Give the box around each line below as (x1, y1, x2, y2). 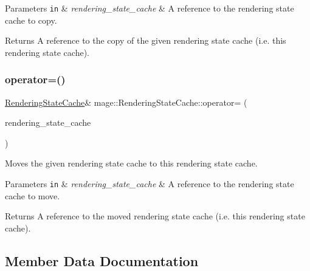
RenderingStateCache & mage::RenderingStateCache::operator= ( (5, 95, 247, 108)
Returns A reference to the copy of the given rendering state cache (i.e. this (5, 34, 286, 47)
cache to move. (5, 189, 60, 202)
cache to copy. (5, 13, 57, 26)
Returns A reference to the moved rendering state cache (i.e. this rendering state (5, 210, 305, 222)
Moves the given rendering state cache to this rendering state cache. (5, 157, 258, 170)
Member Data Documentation (5, 251, 199, 270)
